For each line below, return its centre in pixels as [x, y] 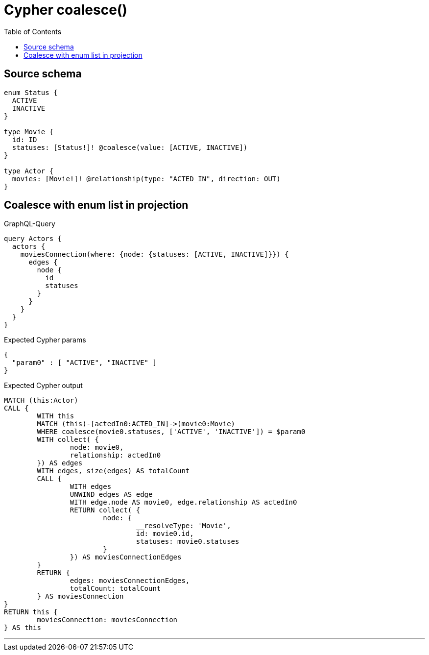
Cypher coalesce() [66, 10]
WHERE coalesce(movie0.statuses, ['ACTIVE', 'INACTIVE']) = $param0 [171, 432]
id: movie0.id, [165, 534]
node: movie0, [97, 448]
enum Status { [31, 92]
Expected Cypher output [43, 386]
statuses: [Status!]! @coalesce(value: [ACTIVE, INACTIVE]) [130, 147]
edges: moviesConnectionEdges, [130, 581]
